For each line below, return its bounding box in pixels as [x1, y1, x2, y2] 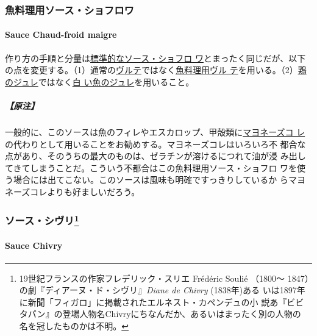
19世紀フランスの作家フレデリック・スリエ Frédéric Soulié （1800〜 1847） [19, 271, 309, 284]
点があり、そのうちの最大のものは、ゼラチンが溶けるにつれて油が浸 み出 [5, 149, 297, 162]
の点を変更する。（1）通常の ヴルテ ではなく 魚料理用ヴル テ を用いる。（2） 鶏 [5, 63, 307, 76]
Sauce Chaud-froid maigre [5, 28, 117, 41]
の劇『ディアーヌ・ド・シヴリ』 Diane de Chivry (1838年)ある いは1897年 [19, 284, 305, 296]
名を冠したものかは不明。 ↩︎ [19, 320, 129, 332]
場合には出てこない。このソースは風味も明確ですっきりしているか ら [13, 173, 288, 186]
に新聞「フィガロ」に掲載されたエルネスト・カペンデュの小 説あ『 [19, 295, 287, 308]
